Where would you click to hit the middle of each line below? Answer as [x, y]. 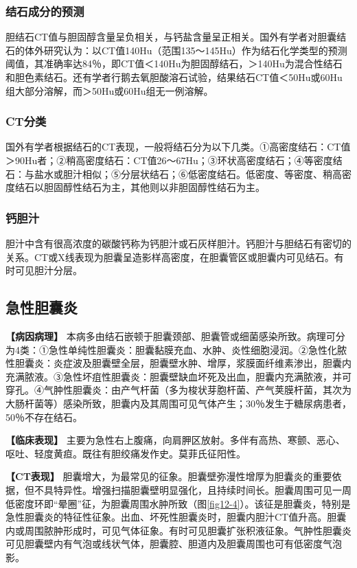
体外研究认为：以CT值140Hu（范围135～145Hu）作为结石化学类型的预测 [186, 50]
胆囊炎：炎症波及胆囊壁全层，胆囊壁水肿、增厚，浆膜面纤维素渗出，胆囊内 [183, 363]
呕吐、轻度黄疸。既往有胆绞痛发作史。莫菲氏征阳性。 [126, 453]
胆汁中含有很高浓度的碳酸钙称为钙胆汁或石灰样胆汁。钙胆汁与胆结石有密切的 [178, 243]
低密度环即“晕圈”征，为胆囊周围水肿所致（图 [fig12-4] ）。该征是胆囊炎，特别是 [178, 503]
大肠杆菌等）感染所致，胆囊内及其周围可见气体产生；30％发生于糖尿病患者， [178, 403]
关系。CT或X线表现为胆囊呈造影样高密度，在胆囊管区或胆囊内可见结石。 [170, 257]
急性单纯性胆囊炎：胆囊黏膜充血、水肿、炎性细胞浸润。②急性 [188, 349]
